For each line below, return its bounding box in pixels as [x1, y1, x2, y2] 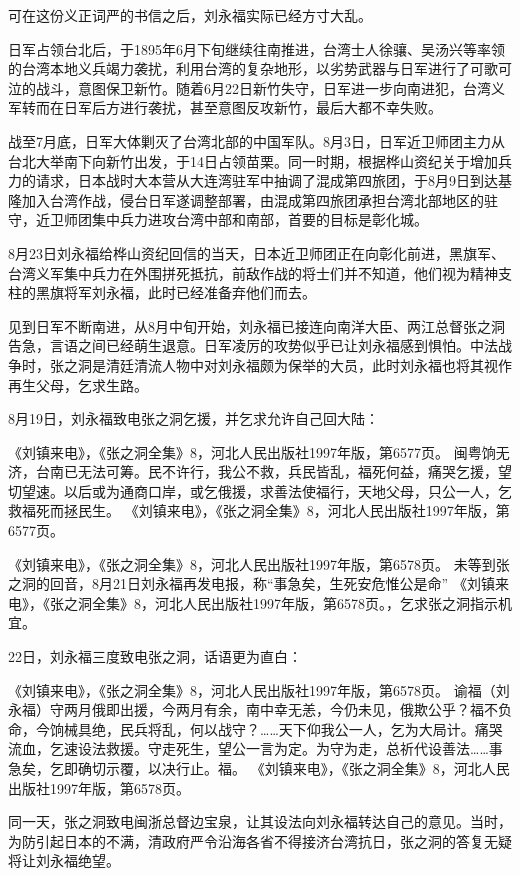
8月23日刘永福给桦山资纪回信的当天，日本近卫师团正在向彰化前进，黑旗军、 [8, 242, 505, 263]
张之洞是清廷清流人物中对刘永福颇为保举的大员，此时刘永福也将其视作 [49, 354, 512, 375]
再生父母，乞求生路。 [8, 374, 148, 395]
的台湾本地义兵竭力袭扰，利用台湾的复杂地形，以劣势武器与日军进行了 [8, 58, 470, 79]
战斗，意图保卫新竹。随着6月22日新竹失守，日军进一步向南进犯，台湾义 [35, 77, 505, 98]
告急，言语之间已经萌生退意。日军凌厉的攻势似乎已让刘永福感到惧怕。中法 [8, 335, 498, 356]
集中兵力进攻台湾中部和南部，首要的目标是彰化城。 [91, 209, 428, 230]
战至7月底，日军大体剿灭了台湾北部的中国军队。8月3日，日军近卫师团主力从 [8, 130, 505, 151]
